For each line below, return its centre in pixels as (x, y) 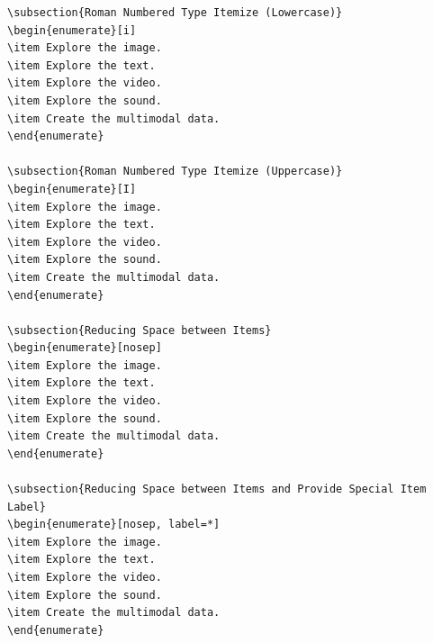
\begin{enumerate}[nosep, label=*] (114, 525)
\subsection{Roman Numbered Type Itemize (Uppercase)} (175, 172)
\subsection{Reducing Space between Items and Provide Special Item (217, 489)
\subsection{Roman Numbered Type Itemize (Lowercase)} (175, 13)
